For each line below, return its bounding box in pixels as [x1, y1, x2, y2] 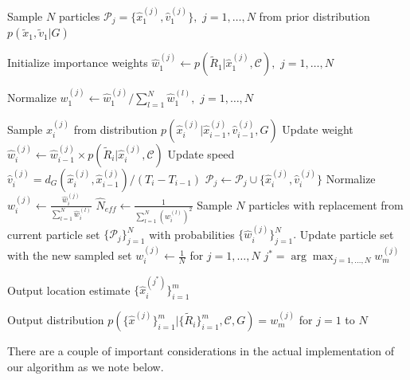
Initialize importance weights [7, 54, 148, 71]
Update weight [282, 120, 353, 137]
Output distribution [7, 311, 104, 328]
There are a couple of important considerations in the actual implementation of [7, 343, 395, 359]
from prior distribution [259, 7, 370, 24]
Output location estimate [7, 281, 131, 298]
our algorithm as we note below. [7, 358, 164, 374]
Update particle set [299, 225, 394, 242]
